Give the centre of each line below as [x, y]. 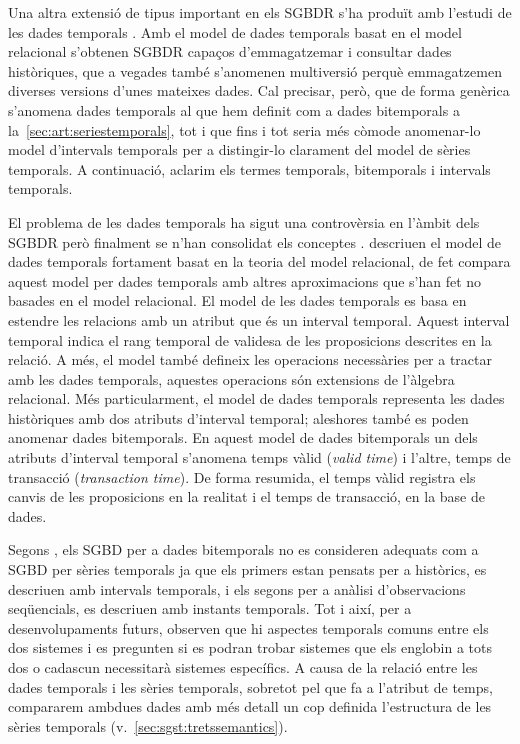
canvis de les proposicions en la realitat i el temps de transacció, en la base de [246, 496]
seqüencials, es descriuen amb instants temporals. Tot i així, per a [210, 608]
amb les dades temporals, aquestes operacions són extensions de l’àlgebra [231, 378]
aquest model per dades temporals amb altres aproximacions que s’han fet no [245, 280]
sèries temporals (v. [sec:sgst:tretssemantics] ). [148, 725]
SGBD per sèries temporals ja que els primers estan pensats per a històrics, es [247, 569]
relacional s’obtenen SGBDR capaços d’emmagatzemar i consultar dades [230, 51]
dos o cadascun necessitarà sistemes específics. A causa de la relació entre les [243, 667]
